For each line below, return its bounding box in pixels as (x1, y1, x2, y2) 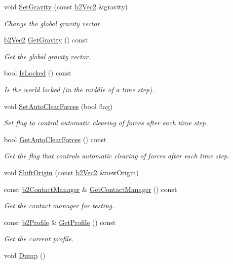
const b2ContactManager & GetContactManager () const (4, 184, 177, 194)
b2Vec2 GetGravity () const (4, 35, 88, 45)
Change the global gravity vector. (4, 18, 102, 28)
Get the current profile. (4, 233, 74, 244)
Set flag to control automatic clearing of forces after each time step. (4, 117, 208, 128)
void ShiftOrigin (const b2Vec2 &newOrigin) (4, 167, 139, 177)
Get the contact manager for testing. (4, 200, 115, 211)
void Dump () (4, 250, 45, 260)
